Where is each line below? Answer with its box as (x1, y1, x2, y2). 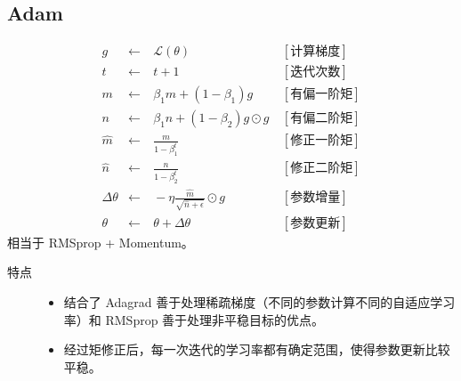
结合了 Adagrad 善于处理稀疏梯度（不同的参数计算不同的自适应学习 (63, 293, 456, 312)
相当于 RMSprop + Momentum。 (7, 232, 194, 251)
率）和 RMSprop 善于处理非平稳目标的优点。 (63, 310, 325, 328)
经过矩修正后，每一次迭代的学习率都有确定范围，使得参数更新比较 (63, 340, 450, 359)
